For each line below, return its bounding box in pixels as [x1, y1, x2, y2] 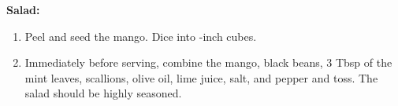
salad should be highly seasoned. [24, 85, 182, 101]
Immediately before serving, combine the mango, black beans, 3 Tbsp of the [24, 54, 392, 71]
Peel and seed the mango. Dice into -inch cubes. [24, 27, 257, 44]
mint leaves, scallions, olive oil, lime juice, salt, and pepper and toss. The [24, 69, 378, 86]
